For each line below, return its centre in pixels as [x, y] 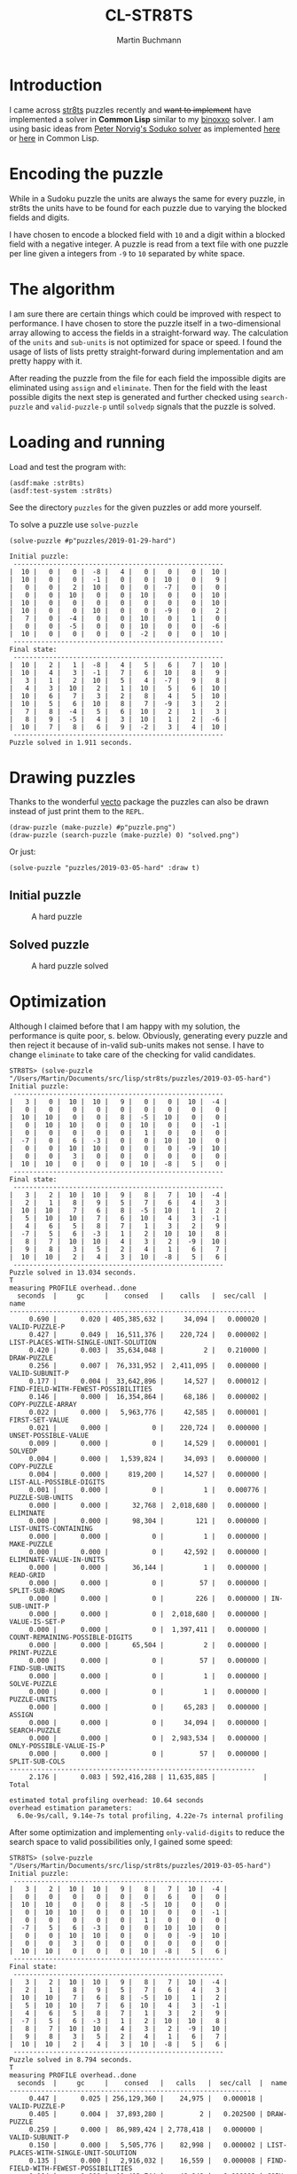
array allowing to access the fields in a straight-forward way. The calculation [149, 333]
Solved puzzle [50, 944]
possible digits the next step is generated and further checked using [134, 396]
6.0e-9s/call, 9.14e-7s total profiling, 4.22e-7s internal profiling [150, 1816]
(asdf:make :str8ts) [47, 483]
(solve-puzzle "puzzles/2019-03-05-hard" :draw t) [105, 868]
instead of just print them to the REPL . [77, 812]
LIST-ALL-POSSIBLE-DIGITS [57, 1482]
